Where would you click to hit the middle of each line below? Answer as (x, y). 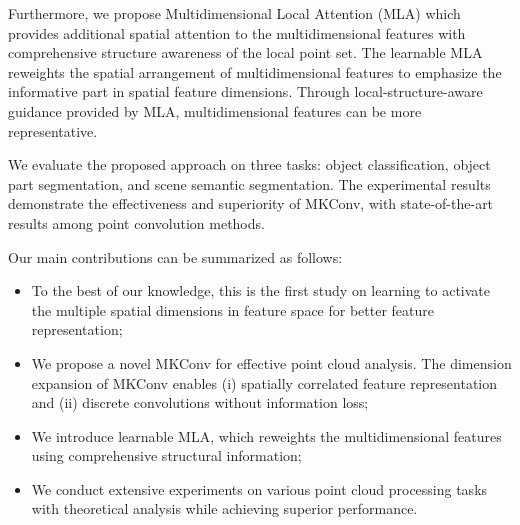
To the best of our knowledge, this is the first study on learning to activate (261, 290)
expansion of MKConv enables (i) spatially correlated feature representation (264, 382)
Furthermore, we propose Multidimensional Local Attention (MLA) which (234, 13)
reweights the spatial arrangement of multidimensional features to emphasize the (255, 71)
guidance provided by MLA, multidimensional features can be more (215, 110)
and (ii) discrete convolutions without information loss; (200, 402)
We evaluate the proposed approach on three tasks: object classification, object (249, 164)
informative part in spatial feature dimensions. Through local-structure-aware (245, 91)
